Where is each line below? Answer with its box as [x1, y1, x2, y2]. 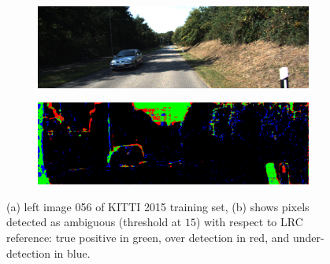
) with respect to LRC [195, 214, 303, 230]
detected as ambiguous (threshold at [6, 214, 182, 230]
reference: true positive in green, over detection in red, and [6, 229, 290, 245]
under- [292, 229, 324, 245]
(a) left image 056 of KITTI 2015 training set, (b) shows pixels [6, 198, 310, 214]
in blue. [54, 244, 91, 261]
